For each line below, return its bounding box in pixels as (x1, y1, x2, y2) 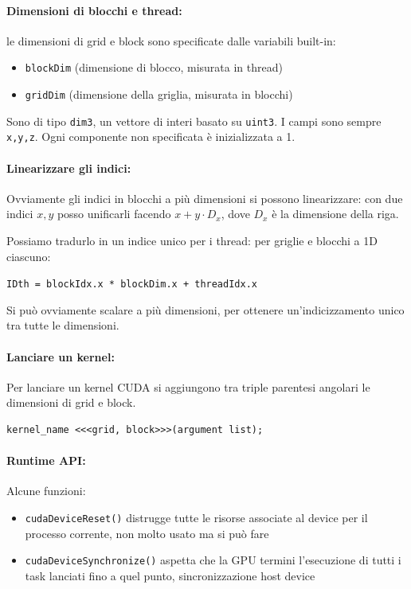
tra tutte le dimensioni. (6, 317, 119, 334)
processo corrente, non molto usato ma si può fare (25, 525, 269, 541)
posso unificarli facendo (57, 205, 171, 222)
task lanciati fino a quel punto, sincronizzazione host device (25, 567, 315, 583)
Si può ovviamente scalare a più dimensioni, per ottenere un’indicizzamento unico (6, 301, 405, 318)
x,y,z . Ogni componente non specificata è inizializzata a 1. (6, 128, 296, 145)
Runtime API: (6, 452, 86, 469)
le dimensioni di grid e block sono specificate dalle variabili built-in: (6, 32, 336, 49)
